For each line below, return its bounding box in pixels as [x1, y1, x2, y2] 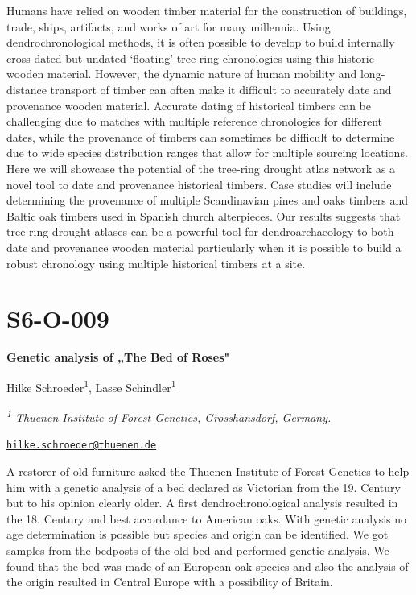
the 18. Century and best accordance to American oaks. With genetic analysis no [6, 510, 407, 527]
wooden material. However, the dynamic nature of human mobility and [6, 65, 357, 82]
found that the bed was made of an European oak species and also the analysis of [6, 557, 409, 574]
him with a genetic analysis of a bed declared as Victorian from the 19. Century [6, 478, 401, 495]
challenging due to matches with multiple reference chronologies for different [6, 113, 382, 130]
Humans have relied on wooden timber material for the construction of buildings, [6, 2, 407, 19]
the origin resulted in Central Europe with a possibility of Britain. [6, 573, 333, 590]
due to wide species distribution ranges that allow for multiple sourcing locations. [6, 144, 408, 161]
